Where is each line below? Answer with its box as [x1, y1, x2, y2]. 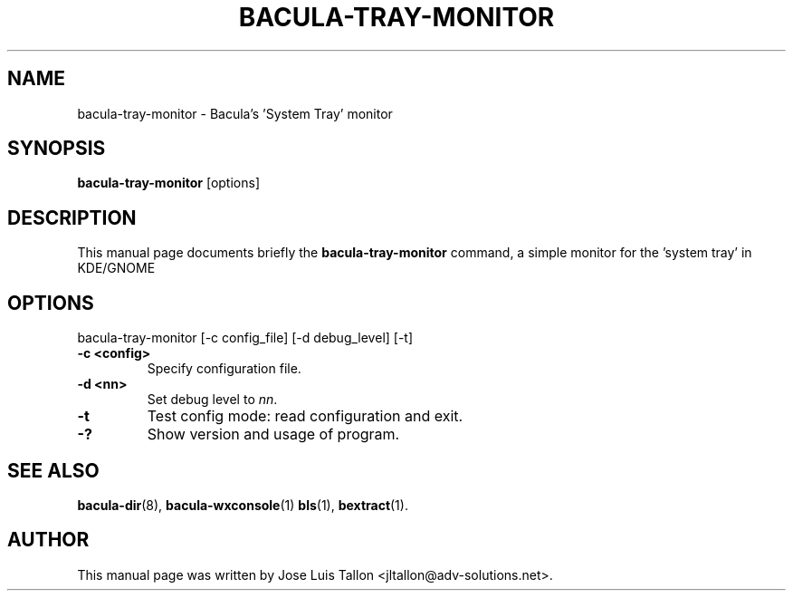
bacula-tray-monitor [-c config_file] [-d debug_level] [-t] [77, 330, 414, 346]
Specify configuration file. [147, 361, 301, 377]
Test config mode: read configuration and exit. [147, 407, 463, 426]
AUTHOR [7, 528, 90, 552]
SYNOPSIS [7, 137, 106, 160]
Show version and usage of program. [147, 425, 400, 444]
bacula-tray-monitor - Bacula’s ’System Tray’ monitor [77, 105, 393, 121]
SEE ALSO [7, 458, 100, 482]
